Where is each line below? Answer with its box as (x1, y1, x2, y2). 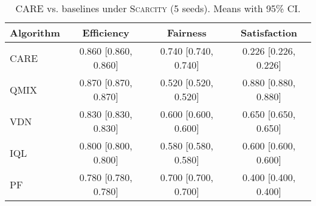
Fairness (167, 26, 207, 39)
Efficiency (82, 26, 129, 39)
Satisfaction (240, 26, 298, 39)
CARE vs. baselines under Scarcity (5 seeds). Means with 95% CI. (15, 1, 301, 15)
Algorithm (10, 26, 60, 39)
